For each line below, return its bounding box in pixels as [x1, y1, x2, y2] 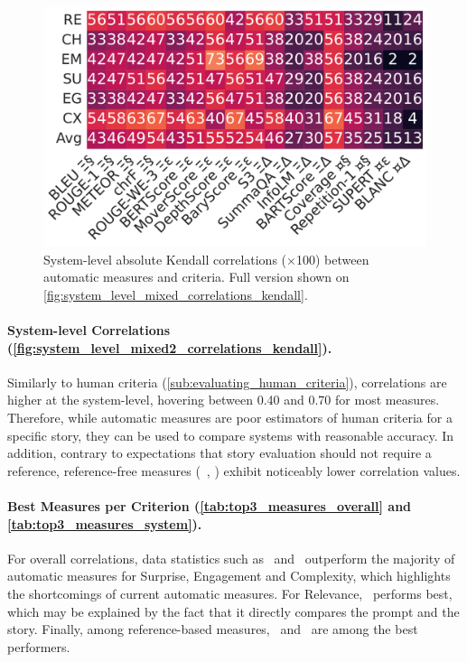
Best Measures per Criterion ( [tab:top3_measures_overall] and [7, 496, 412, 515]
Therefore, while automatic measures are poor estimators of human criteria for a [7, 407, 453, 426]
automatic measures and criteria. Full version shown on [43, 267, 350, 286]
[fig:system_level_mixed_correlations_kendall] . [43, 284, 308, 303]
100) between [295, 249, 369, 268]
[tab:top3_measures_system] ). [7, 514, 202, 533]
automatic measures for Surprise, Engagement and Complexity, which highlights [7, 566, 451, 585]
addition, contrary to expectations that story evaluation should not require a [7, 443, 432, 462]
